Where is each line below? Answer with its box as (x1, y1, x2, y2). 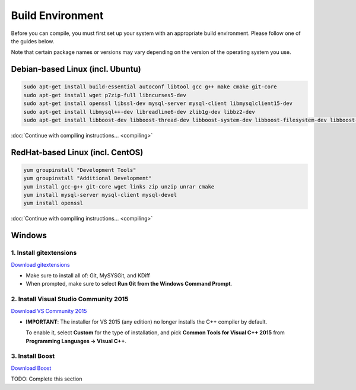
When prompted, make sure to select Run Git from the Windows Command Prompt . (26, 280, 233, 287)
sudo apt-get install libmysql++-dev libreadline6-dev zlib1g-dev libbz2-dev (23, 108, 255, 115)
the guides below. (11, 37, 55, 44)
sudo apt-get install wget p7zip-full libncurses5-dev (23, 92, 186, 98)
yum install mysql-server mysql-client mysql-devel (23, 191, 177, 199)
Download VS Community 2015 (11, 307, 87, 314)
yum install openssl (23, 200, 83, 207)
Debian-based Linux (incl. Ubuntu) (11, 64, 142, 74)
